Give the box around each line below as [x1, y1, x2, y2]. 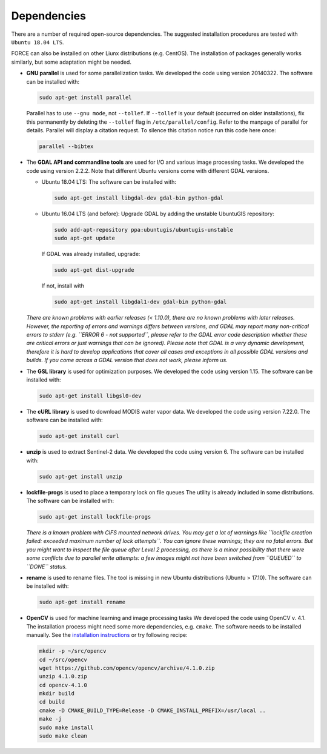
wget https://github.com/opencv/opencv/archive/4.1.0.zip [39, 664, 215, 672]
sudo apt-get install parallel [39, 94, 133, 101]
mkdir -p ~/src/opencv [39, 648, 107, 655]
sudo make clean [39, 733, 88, 739]
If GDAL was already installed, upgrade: [41, 251, 140, 258]
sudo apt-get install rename [39, 599, 126, 606]
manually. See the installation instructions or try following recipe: [26, 631, 188, 639]
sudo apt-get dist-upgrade [54, 267, 134, 274]
